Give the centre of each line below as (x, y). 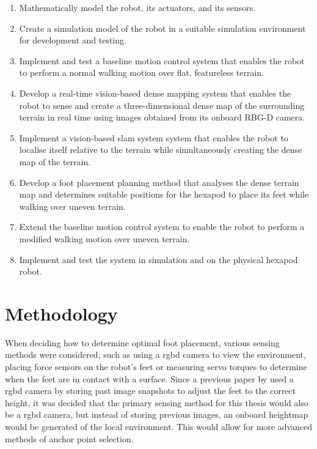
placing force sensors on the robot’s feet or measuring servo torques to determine (156, 366)
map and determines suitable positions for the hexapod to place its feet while (164, 194)
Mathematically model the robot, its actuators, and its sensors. (137, 7)
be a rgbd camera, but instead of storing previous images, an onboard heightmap (157, 414)
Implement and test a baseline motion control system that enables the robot (162, 60)
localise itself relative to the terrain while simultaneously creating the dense (161, 150)
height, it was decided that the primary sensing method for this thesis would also (157, 402)
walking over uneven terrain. (72, 206)
